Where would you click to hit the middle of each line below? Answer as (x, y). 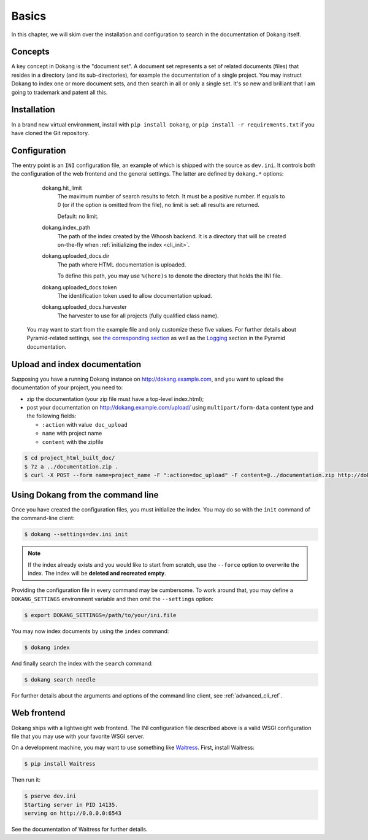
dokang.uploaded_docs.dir (76, 256)
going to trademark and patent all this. (59, 92)
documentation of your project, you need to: (67, 387)
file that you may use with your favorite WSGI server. (78, 736)
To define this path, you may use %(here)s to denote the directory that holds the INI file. (170, 276)
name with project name (72, 434)
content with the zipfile (73, 441)
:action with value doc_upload (85, 424)
